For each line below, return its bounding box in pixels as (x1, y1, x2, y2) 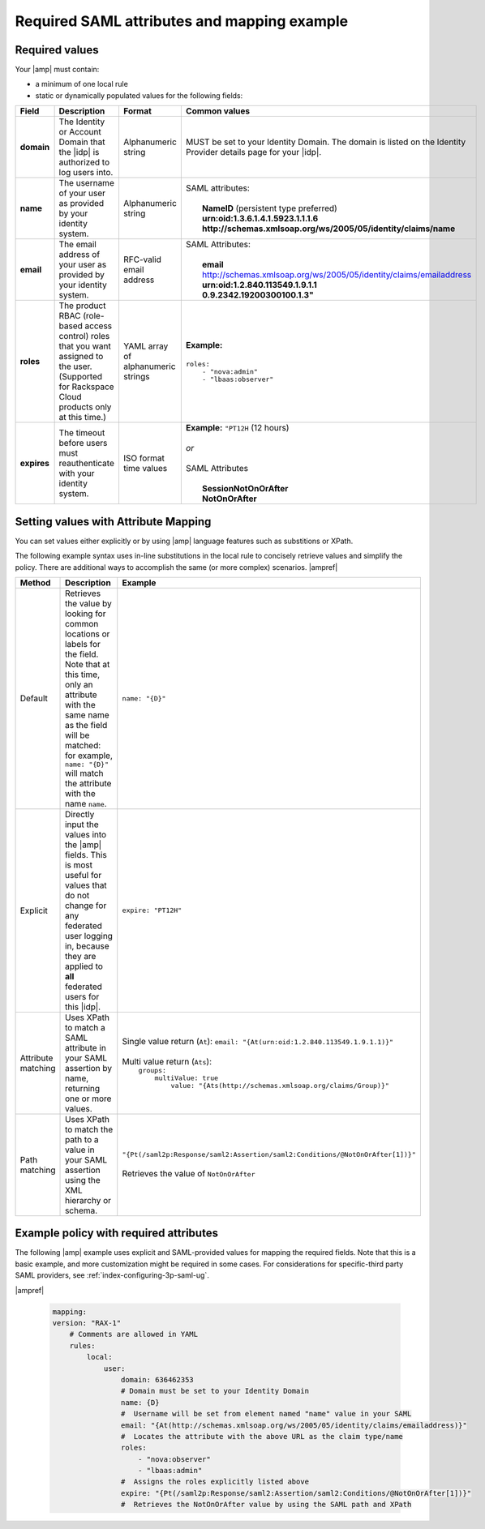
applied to (65, 961, 103, 972)
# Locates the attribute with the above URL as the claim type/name (120, 1432, 403, 1441)
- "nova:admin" (201, 367, 259, 376)
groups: (138, 1066, 166, 1075)
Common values (185, 105, 251, 117)
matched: (65, 739, 101, 751)
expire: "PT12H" (122, 906, 182, 915)
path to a (65, 1133, 99, 1145)
